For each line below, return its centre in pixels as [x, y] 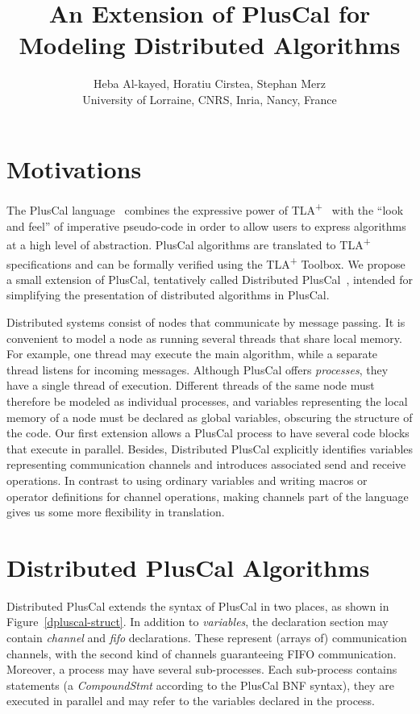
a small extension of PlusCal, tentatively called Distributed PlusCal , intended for [210, 279]
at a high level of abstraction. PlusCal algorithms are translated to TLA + [189, 243]
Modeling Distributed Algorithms [210, 45]
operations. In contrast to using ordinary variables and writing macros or [187, 480]
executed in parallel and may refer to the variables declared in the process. [191, 701]
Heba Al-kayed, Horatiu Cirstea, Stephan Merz [210, 84]
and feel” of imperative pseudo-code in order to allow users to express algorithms [206, 225]
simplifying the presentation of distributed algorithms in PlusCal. [168, 295]
